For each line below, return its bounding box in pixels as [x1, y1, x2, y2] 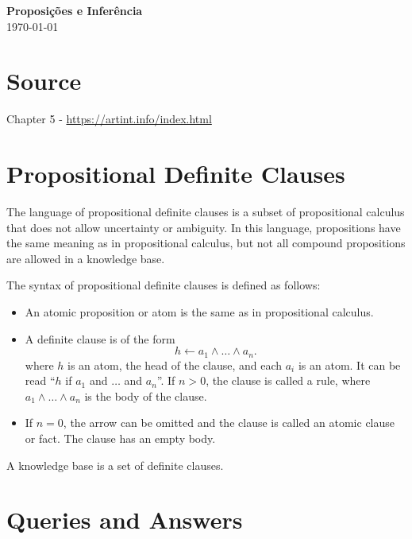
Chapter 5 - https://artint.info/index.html [6, 111, 212, 127]
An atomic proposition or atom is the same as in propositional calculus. [25, 304, 374, 320]
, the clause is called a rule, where [206, 372, 371, 389]
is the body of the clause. [84, 387, 207, 404]
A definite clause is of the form [25, 330, 175, 347]
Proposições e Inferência [6, 2, 143, 18]
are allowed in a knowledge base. [6, 250, 165, 266]
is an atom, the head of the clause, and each [67, 356, 283, 373]
